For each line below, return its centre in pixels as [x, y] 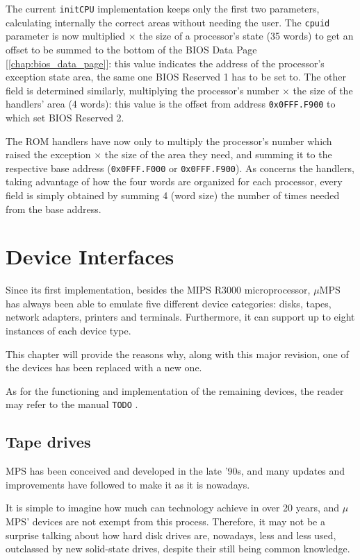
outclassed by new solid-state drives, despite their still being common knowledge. [178, 549]
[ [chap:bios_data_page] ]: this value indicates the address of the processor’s [165, 63]
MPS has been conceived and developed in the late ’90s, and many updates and [175, 471]
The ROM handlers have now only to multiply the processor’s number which [169, 141]
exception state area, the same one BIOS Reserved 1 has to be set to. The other [176, 77]
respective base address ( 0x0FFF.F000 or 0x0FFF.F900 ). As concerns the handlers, [180, 168]
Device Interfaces [90, 256]
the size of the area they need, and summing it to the [218, 154]
